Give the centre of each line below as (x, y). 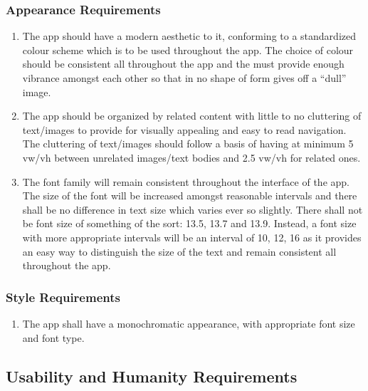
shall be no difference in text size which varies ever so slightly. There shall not (193, 209)
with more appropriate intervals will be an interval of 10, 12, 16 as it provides (192, 237)
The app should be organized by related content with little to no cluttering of (192, 116)
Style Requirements (63, 297)
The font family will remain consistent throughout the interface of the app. (186, 181)
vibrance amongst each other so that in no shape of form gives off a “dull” (184, 78)
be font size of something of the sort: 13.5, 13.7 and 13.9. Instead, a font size (189, 223)
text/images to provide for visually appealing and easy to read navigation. (184, 129)
